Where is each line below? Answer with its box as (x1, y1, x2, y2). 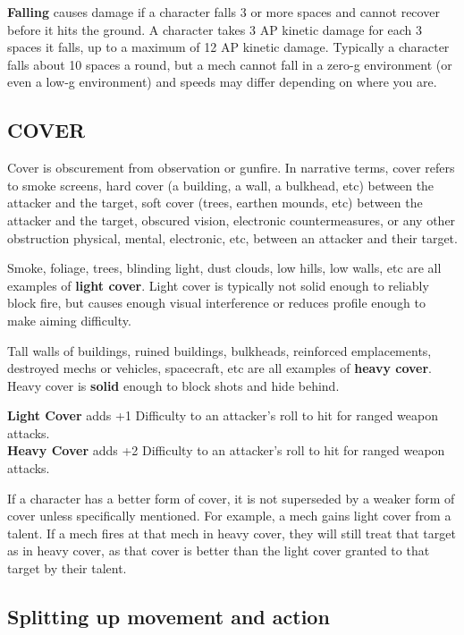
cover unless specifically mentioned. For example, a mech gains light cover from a (7, 506, 451, 525)
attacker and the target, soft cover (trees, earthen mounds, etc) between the (7, 193, 423, 212)
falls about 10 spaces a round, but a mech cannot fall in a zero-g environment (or (7, 55, 452, 73)
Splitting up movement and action (7, 603, 330, 631)
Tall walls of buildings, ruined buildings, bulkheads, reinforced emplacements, (7, 341, 432, 360)
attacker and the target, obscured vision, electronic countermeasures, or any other (7, 210, 456, 229)
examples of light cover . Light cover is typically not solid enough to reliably (7, 275, 429, 294)
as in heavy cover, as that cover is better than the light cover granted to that (7, 541, 430, 560)
